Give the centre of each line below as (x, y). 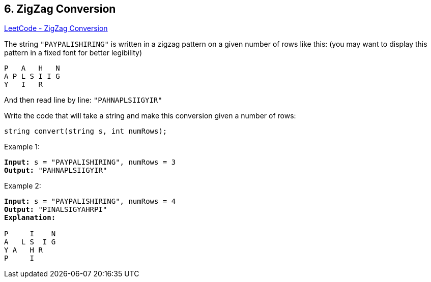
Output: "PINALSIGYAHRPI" (56, 210)
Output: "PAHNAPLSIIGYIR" (56, 170)
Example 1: (22, 147)
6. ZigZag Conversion (60, 9)
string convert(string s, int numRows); (86, 131)
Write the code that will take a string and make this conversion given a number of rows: (150, 116)
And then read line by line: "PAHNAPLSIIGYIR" (83, 100)
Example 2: (23, 186)
